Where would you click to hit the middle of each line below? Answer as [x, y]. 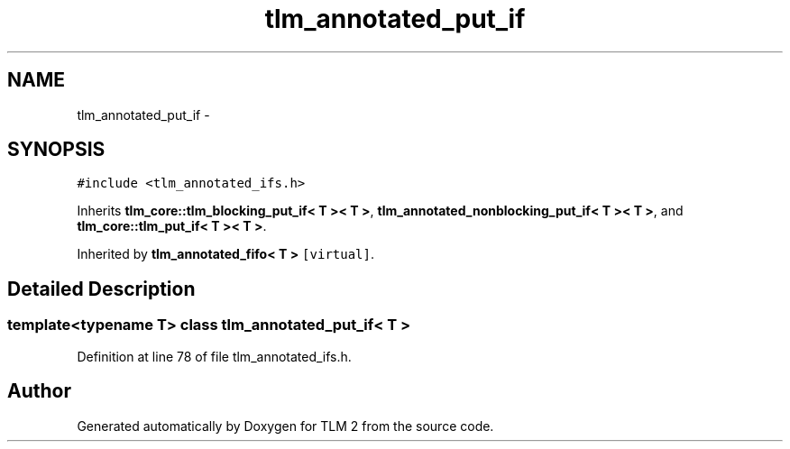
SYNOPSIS [56, 150]
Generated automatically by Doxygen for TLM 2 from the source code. [285, 426]
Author [39, 391]
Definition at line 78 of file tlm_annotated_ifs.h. [214, 356]
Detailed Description [101, 289]
